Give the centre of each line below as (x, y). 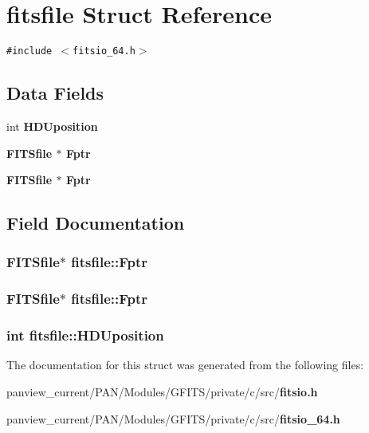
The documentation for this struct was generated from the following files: (185, 365)
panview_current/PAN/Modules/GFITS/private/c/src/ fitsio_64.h (173, 418)
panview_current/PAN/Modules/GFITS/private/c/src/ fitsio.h (162, 392)
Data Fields (55, 93)
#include (29, 51)
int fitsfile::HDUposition (85, 335)
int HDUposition (52, 126)
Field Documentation (96, 223)
